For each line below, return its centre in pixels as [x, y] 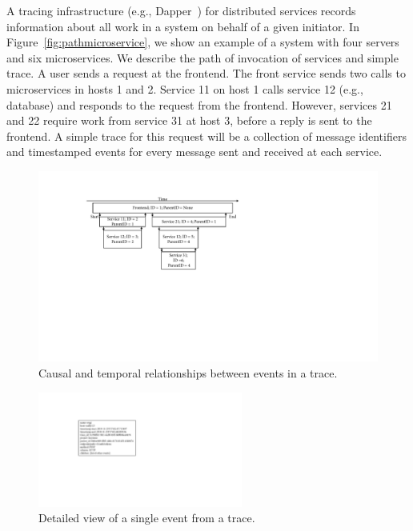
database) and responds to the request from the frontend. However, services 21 [199, 104]
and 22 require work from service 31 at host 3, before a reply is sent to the [189, 120]
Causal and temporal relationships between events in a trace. [188, 373]
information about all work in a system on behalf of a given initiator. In [183, 26]
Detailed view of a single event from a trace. [147, 518]
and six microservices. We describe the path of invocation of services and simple [202, 57]
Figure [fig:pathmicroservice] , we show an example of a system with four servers [203, 42]
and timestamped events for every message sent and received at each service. [194, 152]
